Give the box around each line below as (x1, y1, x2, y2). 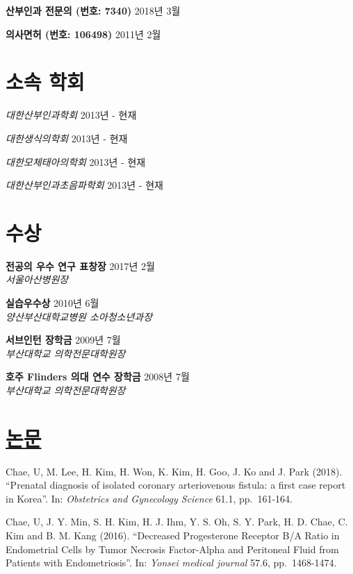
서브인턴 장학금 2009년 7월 (6, 332, 121, 347)
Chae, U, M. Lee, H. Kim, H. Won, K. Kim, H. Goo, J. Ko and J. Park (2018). (6, 464, 343, 478)
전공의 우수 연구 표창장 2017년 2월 (6, 258, 155, 273)
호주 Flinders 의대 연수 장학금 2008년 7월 (6, 369, 190, 384)
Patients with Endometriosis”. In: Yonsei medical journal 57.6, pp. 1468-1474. (6, 555, 337, 570)
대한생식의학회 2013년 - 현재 (6, 130, 128, 145)
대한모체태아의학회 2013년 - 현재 (6, 154, 146, 169)
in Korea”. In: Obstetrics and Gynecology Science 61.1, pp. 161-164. (6, 491, 293, 505)
